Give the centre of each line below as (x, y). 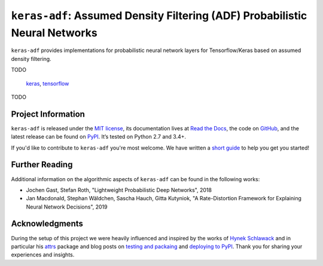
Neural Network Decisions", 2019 (67, 207)
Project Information (48, 114)
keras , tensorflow (48, 83)
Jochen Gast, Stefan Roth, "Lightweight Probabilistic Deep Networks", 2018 (119, 190)
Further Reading (42, 165)
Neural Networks (54, 33)
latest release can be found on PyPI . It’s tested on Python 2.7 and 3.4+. (99, 137)
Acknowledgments (47, 224)
